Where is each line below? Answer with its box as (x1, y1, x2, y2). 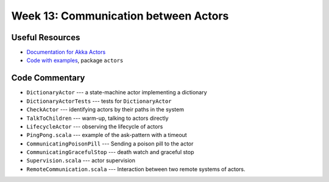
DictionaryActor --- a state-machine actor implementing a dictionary (26, 89, 207, 96)
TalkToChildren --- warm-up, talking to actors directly (26, 114, 169, 122)
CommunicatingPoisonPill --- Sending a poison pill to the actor (26, 140, 194, 147)
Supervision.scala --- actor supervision (26, 157, 135, 164)
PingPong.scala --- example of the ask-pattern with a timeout (26, 131, 187, 139)
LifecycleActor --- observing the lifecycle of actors (26, 122, 163, 130)
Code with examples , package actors (26, 57, 124, 64)
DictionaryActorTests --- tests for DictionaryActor (26, 97, 172, 105)
